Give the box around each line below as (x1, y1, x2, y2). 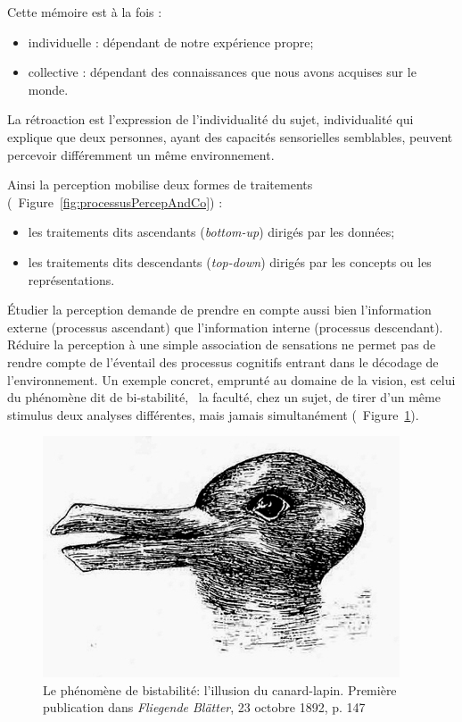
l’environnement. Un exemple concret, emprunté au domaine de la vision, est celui (7, 370, 456, 389)
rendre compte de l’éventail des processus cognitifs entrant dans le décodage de (7, 352, 439, 371)
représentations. (28, 270, 115, 289)
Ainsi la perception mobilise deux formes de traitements (7, 175, 313, 194)
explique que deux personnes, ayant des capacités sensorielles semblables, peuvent (7, 127, 453, 146)
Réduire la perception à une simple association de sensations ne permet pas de (7, 335, 436, 354)
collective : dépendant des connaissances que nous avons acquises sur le (28, 63, 417, 81)
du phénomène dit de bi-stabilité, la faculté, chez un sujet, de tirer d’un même (7, 388, 441, 407)
